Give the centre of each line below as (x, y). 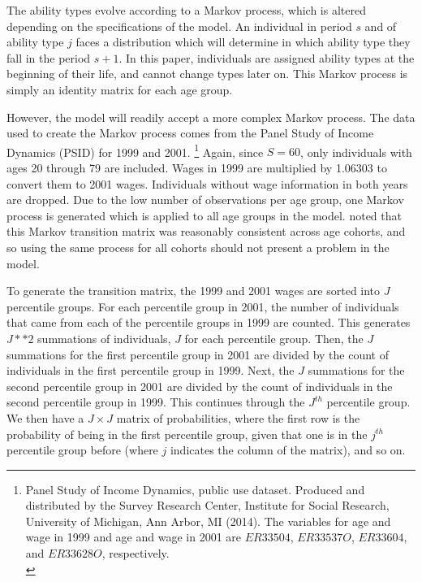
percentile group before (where (82, 450)
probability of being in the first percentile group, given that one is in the (187, 434)
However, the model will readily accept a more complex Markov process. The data (211, 117)
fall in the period (49, 57)
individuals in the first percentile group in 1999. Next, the (151, 370)
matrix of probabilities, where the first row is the (238, 417)
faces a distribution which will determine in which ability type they (243, 42)
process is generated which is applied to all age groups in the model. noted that (204, 215)
